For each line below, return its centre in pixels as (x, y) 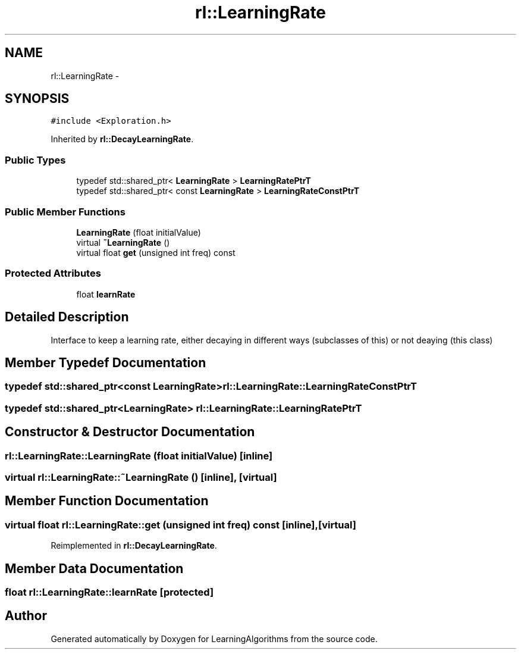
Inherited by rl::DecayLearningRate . (122, 139)
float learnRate (106, 294)
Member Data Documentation (94, 568)
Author (26, 616)
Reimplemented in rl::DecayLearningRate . (134, 546)
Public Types (35, 160)
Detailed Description (67, 317)
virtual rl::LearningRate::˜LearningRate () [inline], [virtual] (141, 477)
